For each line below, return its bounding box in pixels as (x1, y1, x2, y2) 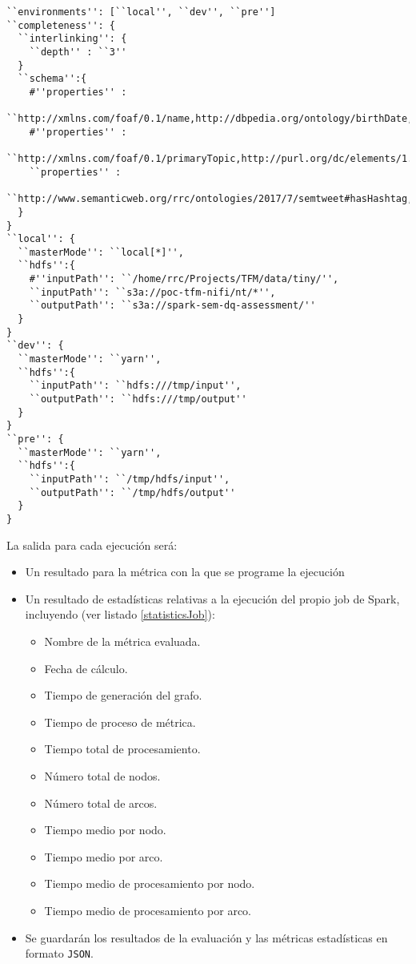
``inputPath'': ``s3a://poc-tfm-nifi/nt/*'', (29, 286, 276, 298)
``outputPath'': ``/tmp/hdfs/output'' (29, 486, 236, 498)
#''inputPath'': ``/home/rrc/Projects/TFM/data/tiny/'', (29, 273, 339, 285)
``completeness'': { (6, 19, 116, 31)
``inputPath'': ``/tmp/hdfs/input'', (29, 473, 230, 485)
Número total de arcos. (44, 794, 158, 811)
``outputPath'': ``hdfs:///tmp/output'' (29, 393, 247, 405)
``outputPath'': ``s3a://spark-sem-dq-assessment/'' (29, 300, 316, 312)
